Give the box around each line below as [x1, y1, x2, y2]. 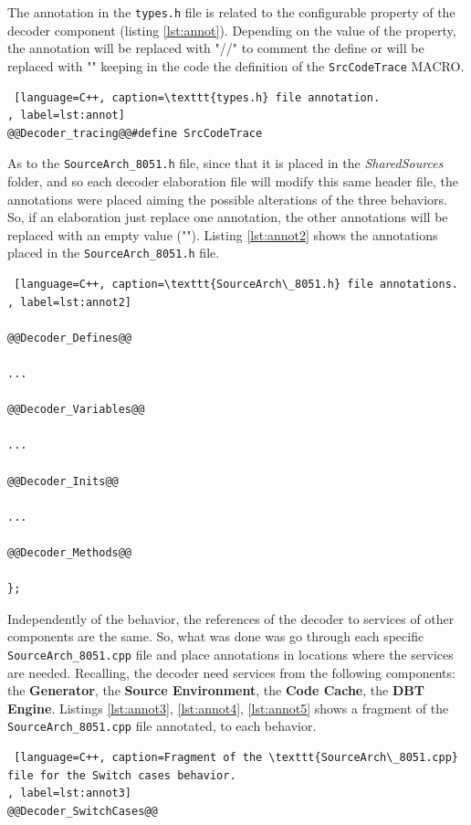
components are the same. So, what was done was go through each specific [7, 627, 424, 646]
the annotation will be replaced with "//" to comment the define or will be [7, 38, 424, 58]
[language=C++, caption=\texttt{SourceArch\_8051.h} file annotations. [14, 277, 458, 291]
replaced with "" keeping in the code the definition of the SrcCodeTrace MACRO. [7, 56, 465, 75]
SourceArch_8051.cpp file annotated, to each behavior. [7, 716, 317, 735]
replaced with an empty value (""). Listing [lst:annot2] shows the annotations [7, 225, 438, 244]
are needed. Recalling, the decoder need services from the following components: [7, 662, 455, 682]
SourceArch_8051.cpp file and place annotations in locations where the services [7, 644, 454, 663]
